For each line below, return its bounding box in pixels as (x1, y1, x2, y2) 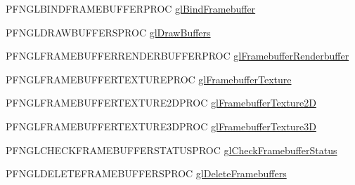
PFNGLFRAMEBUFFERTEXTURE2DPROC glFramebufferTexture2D (6, 95, 316, 110)
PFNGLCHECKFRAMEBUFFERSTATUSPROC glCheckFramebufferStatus (6, 142, 337, 157)
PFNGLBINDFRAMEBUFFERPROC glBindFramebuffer (6, 1, 256, 15)
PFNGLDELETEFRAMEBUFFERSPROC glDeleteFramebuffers (6, 166, 287, 181)
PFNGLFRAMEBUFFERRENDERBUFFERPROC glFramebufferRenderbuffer (6, 48, 349, 63)
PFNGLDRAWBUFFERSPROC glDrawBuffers (6, 25, 211, 39)
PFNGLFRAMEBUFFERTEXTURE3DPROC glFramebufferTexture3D (6, 118, 316, 133)
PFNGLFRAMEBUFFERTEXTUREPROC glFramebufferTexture (6, 71, 292, 86)
